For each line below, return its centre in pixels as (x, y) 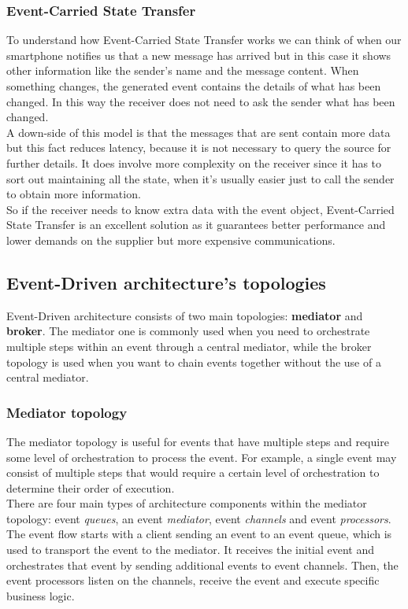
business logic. (41, 595)
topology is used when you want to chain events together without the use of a (194, 362)
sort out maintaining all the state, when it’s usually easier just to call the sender (200, 178)
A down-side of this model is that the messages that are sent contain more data (198, 132)
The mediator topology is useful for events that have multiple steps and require (198, 441)
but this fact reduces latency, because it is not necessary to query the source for (199, 148)
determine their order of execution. (91, 487)
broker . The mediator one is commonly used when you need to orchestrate (188, 331)
